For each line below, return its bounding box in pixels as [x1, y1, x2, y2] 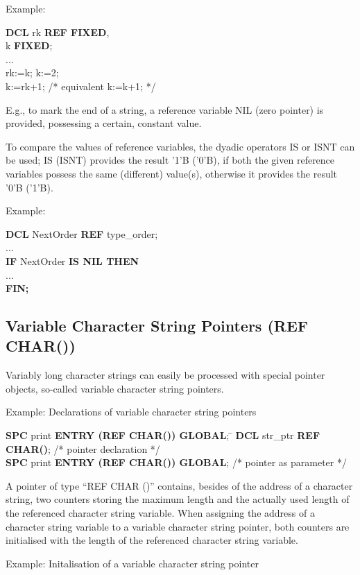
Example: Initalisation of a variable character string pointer [6, 556, 259, 570]
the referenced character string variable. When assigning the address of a [6, 506, 315, 520]
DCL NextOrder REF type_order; [6, 226, 158, 241]
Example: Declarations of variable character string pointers [6, 404, 257, 419]
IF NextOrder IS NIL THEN [6, 253, 139, 268]
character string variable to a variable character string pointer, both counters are [6, 519, 350, 533]
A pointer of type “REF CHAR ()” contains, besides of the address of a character [6, 478, 353, 492]
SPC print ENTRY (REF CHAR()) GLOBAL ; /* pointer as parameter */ [6, 455, 347, 470]
